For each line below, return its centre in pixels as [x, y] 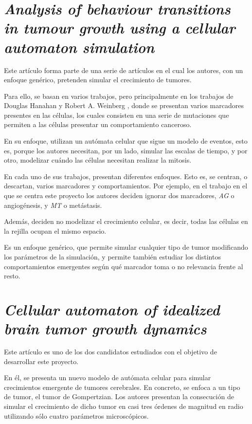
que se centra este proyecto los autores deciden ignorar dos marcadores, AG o [119, 195]
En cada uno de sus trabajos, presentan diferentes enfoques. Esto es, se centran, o [126, 176]
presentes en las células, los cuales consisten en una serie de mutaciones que [117, 115]
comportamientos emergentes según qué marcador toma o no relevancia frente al [124, 266]
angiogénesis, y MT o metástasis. [53, 205]
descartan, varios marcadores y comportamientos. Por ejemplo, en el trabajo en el [126, 186]
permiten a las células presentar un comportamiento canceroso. [98, 124]
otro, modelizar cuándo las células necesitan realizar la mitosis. [98, 160]
